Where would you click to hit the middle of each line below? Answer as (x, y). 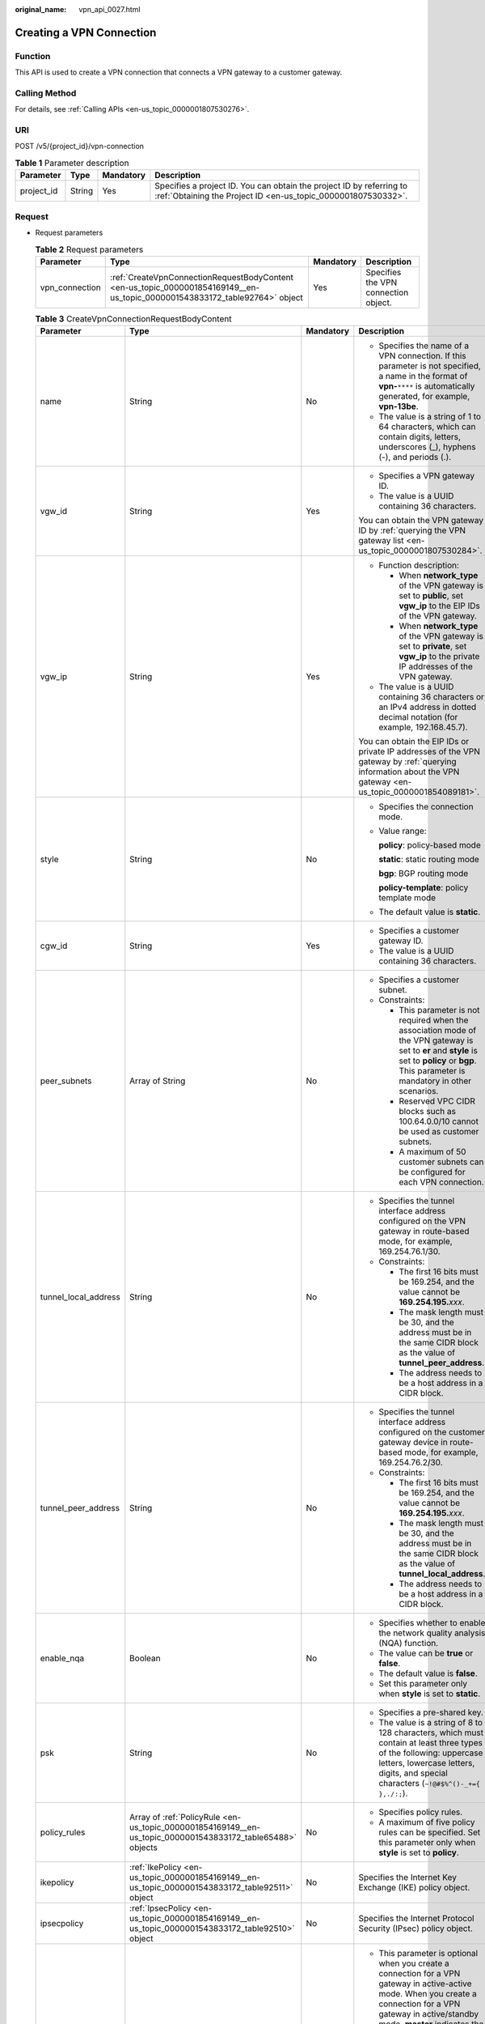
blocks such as (428, 1112)
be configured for (432, 1172)
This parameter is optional (428, 1954)
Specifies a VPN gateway (427, 476)
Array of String (158, 1081)
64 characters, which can (427, 427)
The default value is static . (430, 912)
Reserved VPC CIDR (437, 1101)
